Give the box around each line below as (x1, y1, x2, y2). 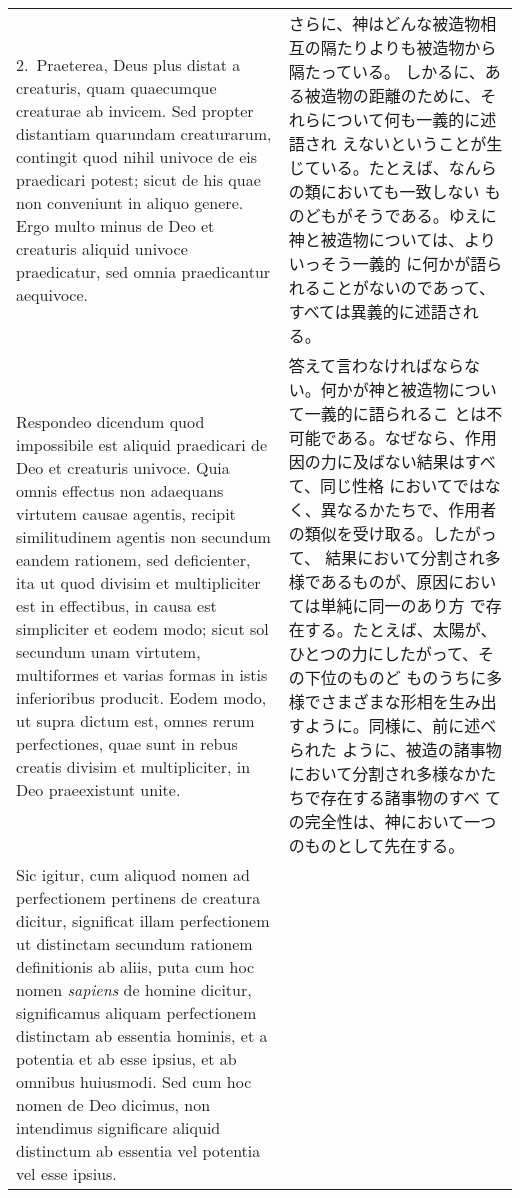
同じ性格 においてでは (320, 474, 485, 497)
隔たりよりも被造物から (320, 36, 497, 59)
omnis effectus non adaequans (16, 478, 224, 502)
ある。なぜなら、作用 (336, 426, 497, 449)
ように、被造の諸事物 (342, 738, 502, 761)
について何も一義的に (320, 108, 481, 131)
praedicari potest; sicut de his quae (16, 167, 261, 191)
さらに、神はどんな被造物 (288, 12, 481, 35)
